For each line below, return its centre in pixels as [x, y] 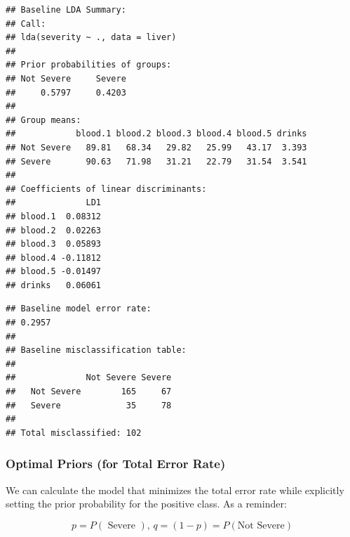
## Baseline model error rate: [79, 309]
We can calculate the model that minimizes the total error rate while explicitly [175, 490]
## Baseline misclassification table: [96, 350]
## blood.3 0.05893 [54, 244]
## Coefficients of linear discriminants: [106, 189]
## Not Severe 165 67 [89, 392]
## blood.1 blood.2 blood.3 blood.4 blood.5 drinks [156, 134]
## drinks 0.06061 [54, 285]
